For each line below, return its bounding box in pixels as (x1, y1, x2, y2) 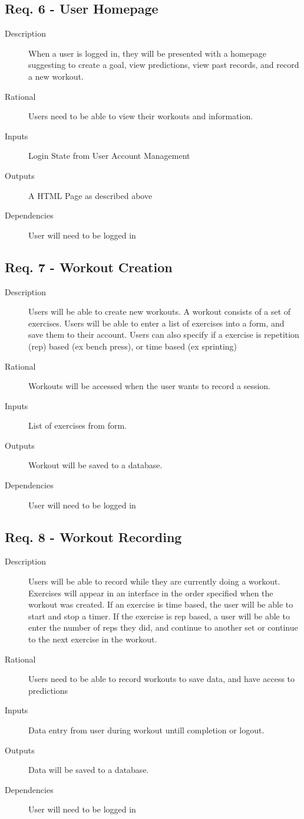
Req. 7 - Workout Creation (5, 257, 173, 276)
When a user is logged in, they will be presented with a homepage (28, 47, 266, 59)
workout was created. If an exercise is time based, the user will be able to (28, 598, 293, 611)
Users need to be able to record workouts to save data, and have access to (28, 673, 295, 685)
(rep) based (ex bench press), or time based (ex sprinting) (28, 340, 237, 352)
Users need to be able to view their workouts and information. (28, 110, 253, 122)
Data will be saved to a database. (28, 763, 149, 776)
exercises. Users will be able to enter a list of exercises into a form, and (28, 316, 285, 329)
